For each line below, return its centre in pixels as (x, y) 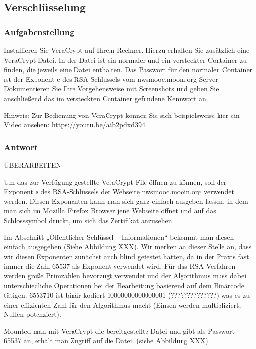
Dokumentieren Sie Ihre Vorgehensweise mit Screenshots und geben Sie (111, 89)
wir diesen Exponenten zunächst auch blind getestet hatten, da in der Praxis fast (127, 256)
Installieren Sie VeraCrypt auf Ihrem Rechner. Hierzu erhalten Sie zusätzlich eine (127, 50)
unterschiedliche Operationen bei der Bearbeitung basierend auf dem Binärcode (124, 285)
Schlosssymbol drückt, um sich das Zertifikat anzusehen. (89, 220)
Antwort (21, 146)
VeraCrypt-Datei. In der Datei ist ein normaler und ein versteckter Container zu (126, 59)
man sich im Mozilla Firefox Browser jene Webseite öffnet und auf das (110, 211)
